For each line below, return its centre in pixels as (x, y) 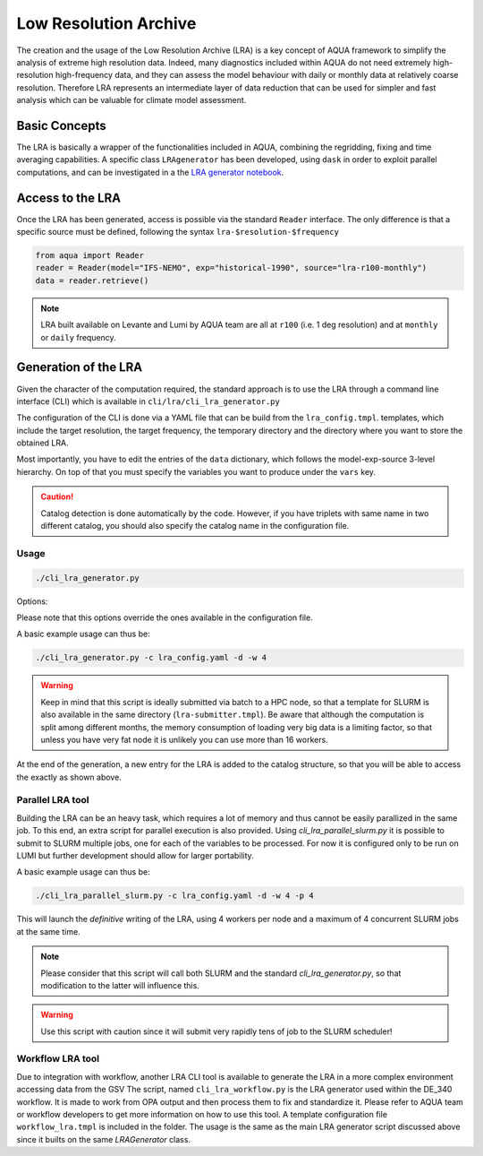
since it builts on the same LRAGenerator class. (104, 1139)
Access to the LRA (68, 198)
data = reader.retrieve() (92, 280)
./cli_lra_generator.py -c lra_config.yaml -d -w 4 (151, 658)
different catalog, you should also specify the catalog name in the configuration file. (195, 526)
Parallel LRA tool (53, 800)
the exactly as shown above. (69, 777)
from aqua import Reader (90, 256)
